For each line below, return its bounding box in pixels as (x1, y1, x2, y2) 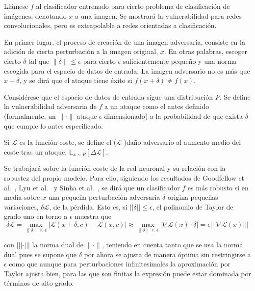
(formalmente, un (4, 110, 56, 121)
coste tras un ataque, (4, 146, 67, 157)
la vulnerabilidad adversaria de (4, 101, 97, 111)
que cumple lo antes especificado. (4, 120, 103, 131)
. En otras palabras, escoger (164, 46, 248, 56)
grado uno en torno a (4, 211, 68, 221)
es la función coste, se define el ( (19, 137, 117, 147)
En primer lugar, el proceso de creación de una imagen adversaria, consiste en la (4, 36, 245, 47)
